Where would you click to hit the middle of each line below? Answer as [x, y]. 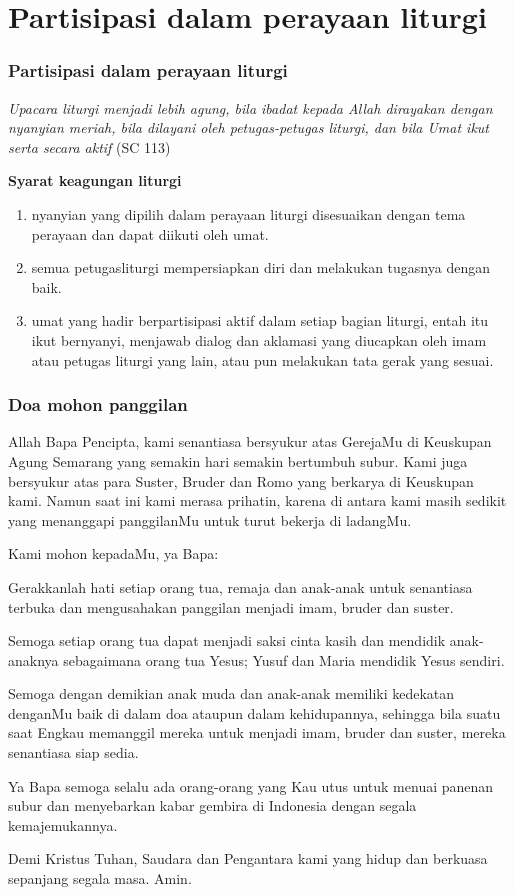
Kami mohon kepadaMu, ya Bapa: [113, 553]
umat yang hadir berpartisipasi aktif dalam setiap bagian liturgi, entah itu [260, 320]
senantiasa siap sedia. [73, 752]
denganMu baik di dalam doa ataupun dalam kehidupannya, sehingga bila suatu [254, 712]
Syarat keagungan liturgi [95, 180]
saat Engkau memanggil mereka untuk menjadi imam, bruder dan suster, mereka [257, 732]
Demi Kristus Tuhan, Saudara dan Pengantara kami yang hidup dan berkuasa [248, 858]
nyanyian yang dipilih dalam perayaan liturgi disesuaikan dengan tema [248, 213]
